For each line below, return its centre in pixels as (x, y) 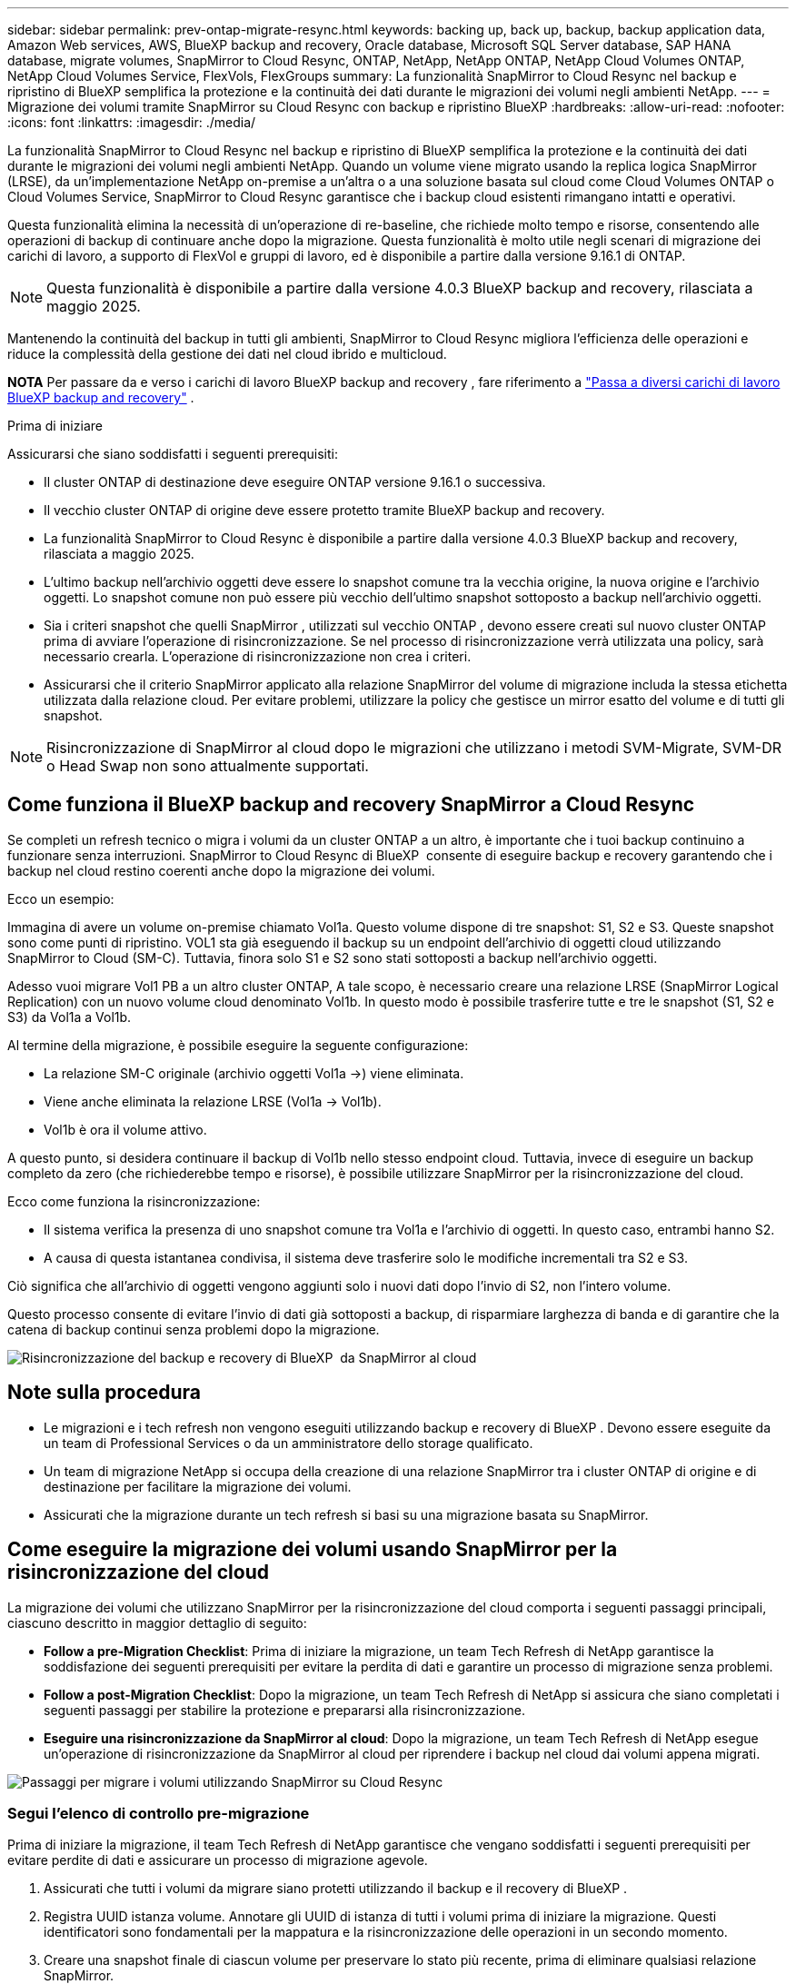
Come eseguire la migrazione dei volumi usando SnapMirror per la (313, 1550)
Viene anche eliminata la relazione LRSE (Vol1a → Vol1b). (213, 1101)
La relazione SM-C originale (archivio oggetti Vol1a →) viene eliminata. (254, 1073)
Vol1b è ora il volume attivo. (125, 1129)
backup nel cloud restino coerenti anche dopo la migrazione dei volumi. (221, 870)
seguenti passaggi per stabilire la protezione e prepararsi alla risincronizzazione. (284, 1710)
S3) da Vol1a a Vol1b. (70, 1017)
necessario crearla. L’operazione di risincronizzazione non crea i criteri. (258, 656)
